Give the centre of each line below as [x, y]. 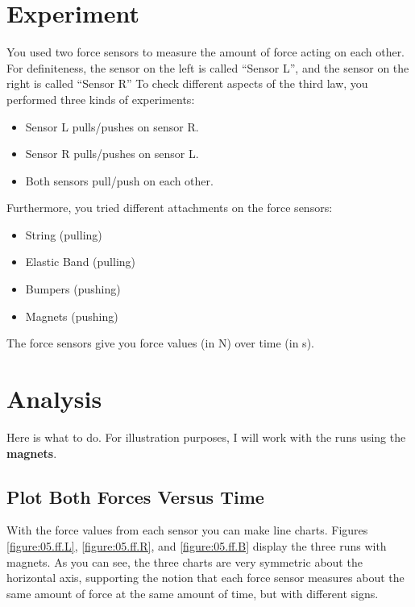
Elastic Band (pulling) [81, 262]
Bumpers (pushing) [73, 289]
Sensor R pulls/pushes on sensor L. [112, 154]
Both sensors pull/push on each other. [119, 180]
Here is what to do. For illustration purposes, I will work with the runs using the [206, 437]
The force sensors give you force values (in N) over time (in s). [160, 343]
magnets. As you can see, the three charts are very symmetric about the [185, 561]
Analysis [54, 399]
